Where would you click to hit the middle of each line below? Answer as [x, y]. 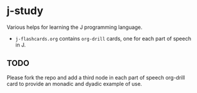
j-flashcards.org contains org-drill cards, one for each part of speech [103, 38]
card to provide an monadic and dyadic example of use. [74, 84]
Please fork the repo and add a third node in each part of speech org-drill [96, 77]
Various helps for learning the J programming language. [75, 27]
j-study [25, 11]
